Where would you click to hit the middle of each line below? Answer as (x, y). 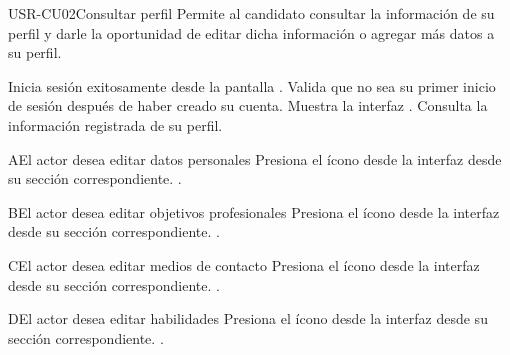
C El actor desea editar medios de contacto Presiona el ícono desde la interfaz (244, 264)
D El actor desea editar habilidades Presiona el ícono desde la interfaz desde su (248, 318)
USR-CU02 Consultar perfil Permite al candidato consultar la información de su (251, 13)
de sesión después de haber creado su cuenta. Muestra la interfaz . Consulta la (248, 105)
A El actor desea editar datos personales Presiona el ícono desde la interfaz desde (255, 158)
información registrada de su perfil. (115, 124)
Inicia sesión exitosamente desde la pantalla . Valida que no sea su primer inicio (252, 85)
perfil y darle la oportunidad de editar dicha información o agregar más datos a (251, 32)
